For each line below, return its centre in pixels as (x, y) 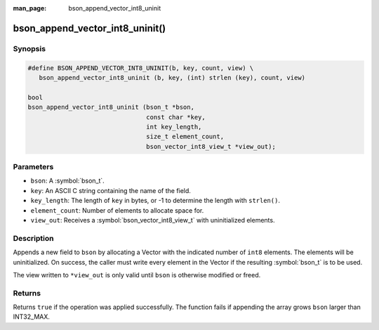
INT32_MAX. (32, 317)
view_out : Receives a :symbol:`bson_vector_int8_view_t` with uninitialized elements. (153, 220)
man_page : (30, 8)
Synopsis (29, 48)
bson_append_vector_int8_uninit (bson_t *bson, (111, 107)
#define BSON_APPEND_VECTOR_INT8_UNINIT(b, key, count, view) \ (141, 68)
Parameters (33, 167)
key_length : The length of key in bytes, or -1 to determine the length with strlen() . (155, 201)
